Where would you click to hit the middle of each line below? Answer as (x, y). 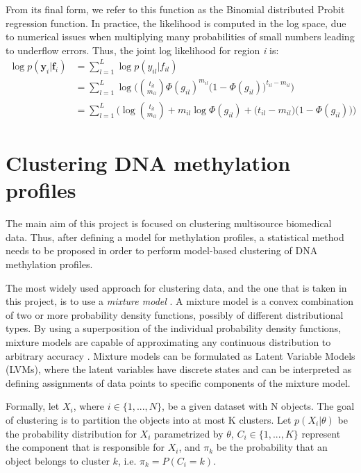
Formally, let (33, 406)
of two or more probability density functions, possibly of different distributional (175, 314)
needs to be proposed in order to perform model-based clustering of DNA (162, 250)
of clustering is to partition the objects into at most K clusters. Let (149, 420)
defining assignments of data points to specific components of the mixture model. (178, 382)
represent (321, 433)
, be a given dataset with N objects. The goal (258, 406)
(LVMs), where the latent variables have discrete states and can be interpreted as (179, 369)
